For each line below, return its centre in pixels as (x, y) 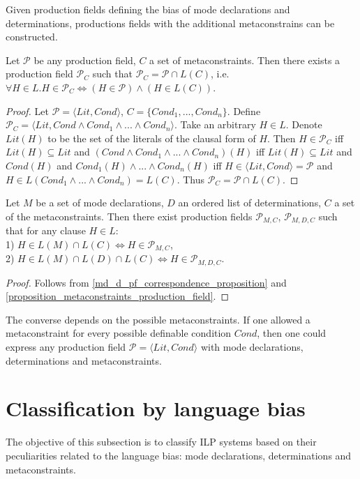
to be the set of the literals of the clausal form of (152, 138)
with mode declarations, (252, 347)
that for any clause (46, 230)
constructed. (32, 37)
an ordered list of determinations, (250, 203)
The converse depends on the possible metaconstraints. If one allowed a (158, 319)
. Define (244, 111)
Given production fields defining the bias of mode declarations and (148, 9)
